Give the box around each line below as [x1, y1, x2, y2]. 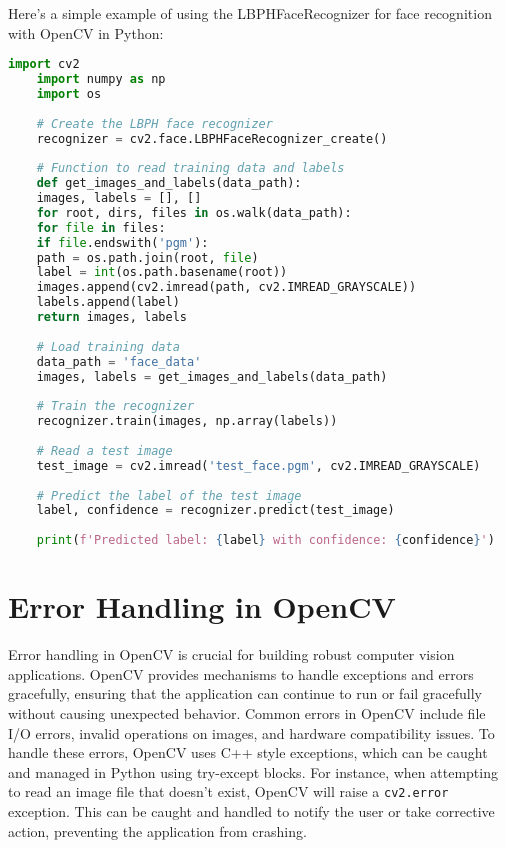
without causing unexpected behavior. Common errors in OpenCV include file [8, 702, 486, 723]
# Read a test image [36, 443, 173, 458]
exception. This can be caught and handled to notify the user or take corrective [8, 801, 495, 821]
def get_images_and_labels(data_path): [36, 176, 302, 191]
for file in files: [36, 220, 166, 235]
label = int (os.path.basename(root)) [36, 265, 288, 280]
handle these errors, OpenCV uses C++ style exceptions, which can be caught [8, 742, 488, 763]
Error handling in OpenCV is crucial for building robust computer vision [8, 644, 455, 665]
